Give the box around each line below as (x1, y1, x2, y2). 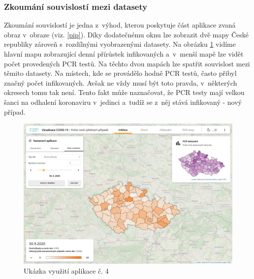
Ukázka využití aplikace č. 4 (24, 266, 109, 276)
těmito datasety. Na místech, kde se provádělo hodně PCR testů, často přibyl (4, 68, 237, 78)
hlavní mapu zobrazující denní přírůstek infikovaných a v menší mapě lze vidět (4, 49, 244, 59)
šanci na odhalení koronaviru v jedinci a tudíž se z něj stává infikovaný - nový (4, 96, 242, 107)
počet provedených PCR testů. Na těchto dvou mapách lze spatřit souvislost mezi (4, 58, 250, 68)
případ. (4, 106, 26, 117)
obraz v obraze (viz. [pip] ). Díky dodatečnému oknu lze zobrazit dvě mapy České (4, 29, 249, 39)
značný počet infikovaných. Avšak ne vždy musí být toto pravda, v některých (4, 77, 237, 88)
